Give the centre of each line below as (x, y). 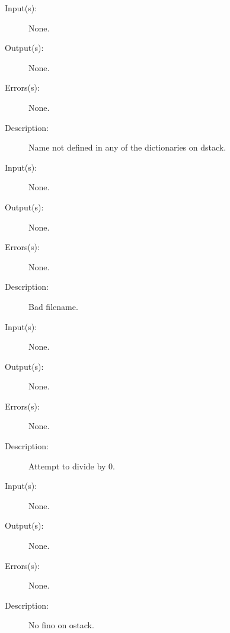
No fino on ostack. (61, 625)
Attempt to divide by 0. (72, 466)
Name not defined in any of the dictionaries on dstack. (127, 147)
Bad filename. (53, 306)
